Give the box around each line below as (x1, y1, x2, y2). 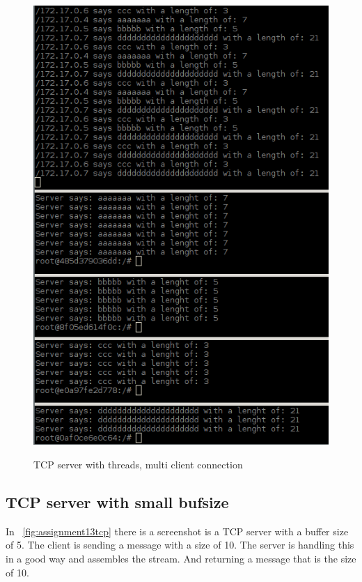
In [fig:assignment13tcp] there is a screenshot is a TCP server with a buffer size (6, 523, 349, 538)
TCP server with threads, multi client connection (33, 457, 243, 471)
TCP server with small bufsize (6, 491, 229, 512)
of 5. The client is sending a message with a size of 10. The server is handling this (6, 537, 354, 552)
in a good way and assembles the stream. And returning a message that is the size (6, 551, 356, 565)
